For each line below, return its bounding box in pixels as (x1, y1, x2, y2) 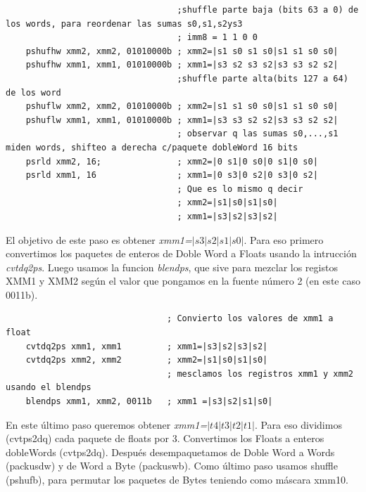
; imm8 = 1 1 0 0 (177, 32, 258, 43)
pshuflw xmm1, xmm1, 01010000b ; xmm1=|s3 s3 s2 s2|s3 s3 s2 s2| (25, 115, 339, 125)
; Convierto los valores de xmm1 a (167, 313, 334, 324)
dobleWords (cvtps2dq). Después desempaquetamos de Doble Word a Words (6, 444, 335, 459)
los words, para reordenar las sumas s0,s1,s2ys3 (6, 18, 243, 29)
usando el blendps (6, 382, 91, 393)
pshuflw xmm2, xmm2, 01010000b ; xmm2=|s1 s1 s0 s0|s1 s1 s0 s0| (25, 101, 339, 112)
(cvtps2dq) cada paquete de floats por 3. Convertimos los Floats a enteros (6, 431, 324, 446)
